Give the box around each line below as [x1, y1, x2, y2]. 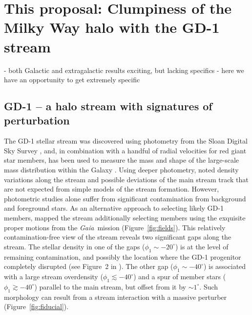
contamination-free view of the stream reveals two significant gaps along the [4, 232, 231, 242]
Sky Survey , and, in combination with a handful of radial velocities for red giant [4, 145, 247, 155]
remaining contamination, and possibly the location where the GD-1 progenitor [4, 251, 241, 262]
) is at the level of [175, 241, 229, 251]
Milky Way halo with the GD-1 [4, 17, 220, 37]
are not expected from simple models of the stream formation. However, [4, 184, 219, 194]
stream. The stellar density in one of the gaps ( [4, 241, 145, 251]
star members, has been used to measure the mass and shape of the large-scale [4, 155, 239, 165]
